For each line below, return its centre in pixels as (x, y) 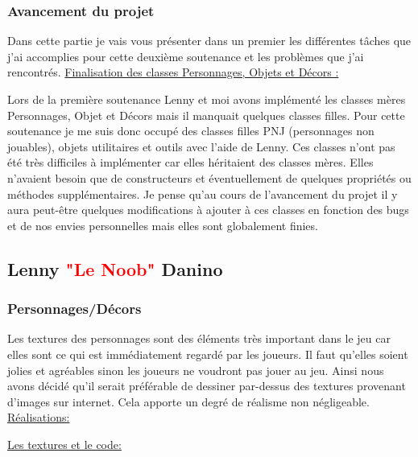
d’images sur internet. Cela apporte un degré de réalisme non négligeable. (188, 401)
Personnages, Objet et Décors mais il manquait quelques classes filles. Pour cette (206, 115)
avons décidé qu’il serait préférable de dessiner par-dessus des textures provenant (207, 386)
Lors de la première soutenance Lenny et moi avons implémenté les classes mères (207, 99)
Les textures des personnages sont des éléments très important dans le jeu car (199, 338)
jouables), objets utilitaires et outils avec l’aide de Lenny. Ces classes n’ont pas (201, 146)
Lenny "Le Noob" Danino (115, 268)
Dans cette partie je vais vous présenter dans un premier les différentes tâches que (209, 41)
